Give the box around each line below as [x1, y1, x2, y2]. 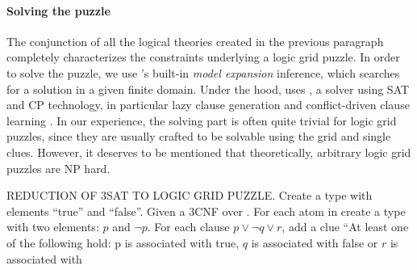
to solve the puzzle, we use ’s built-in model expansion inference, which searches [6, 64, 400, 81]
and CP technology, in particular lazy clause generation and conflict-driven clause [6, 96, 410, 113]
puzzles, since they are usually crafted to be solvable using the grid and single [6, 128, 391, 145]
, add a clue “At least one [281, 218, 409, 235]
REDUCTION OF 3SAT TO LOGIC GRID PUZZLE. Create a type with [6, 187, 373, 204]
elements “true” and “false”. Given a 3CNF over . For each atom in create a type [6, 202, 406, 219]
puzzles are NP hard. [6, 159, 111, 176]
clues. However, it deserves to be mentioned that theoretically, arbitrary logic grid [6, 143, 411, 160]
